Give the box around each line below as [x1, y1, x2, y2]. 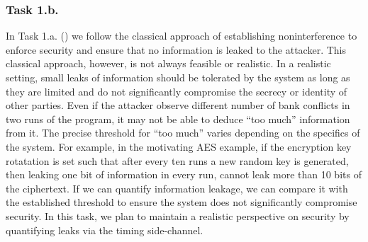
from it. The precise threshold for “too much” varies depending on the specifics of [6, 125, 360, 140]
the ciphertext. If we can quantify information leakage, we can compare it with [6, 180, 348, 195]
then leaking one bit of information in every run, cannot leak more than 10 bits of [6, 167, 362, 182]
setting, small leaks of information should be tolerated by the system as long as [6, 70, 350, 84]
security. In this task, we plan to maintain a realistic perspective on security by [6, 208, 350, 223]
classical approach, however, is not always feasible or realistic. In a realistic [6, 56, 331, 71]
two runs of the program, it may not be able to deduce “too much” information [6, 111, 350, 126]
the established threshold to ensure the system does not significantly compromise [6, 195, 357, 209]
